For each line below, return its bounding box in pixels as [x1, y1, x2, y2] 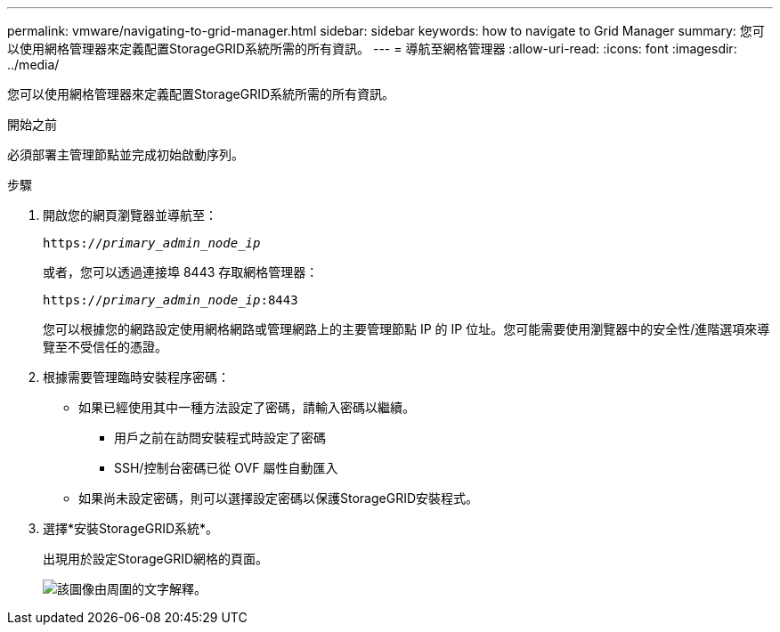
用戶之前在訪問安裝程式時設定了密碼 [114, 430, 326, 445]
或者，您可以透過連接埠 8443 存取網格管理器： [43, 264, 319, 280]
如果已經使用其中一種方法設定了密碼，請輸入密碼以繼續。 [78, 400, 415, 415]
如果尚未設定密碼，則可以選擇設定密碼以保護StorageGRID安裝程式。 [78, 490, 479, 506]
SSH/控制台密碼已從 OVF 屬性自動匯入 [114, 460, 338, 475]
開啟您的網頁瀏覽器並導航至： [43, 207, 217, 223]
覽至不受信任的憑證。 [43, 339, 167, 354]
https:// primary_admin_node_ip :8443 [43, 293, 298, 307]
